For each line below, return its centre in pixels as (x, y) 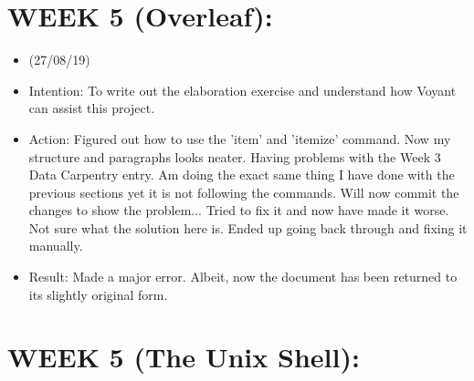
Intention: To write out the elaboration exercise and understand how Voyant (242, 90)
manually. (56, 246)
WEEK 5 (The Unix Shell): (184, 357)
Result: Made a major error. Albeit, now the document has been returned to (243, 277)
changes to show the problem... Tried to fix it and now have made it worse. (239, 210)
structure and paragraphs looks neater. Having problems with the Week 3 (235, 156)
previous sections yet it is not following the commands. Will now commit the (244, 192)
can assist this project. (92, 108)
